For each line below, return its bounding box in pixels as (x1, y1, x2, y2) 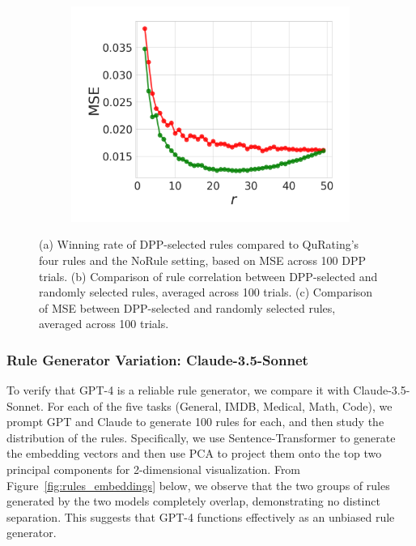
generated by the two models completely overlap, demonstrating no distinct (6, 493, 380, 510)
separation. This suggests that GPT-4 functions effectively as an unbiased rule (6, 508, 395, 525)
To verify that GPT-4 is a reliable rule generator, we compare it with (6, 382, 350, 399)
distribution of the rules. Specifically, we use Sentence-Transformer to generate (6, 429, 396, 446)
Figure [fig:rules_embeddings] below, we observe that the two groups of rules (6, 476, 390, 493)
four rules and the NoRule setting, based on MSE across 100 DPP (39, 251, 366, 268)
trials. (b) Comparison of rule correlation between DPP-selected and (39, 267, 378, 284)
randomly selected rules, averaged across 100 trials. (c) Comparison (39, 284, 373, 301)
